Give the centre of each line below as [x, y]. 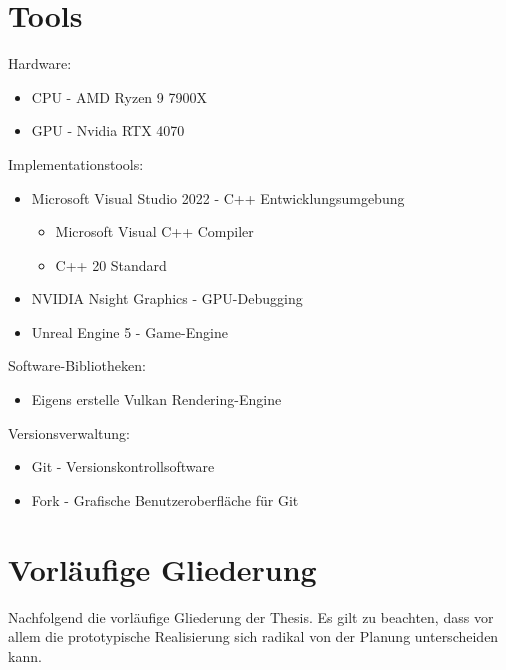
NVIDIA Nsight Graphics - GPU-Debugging [167, 298]
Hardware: [40, 63]
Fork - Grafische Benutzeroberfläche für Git [165, 499]
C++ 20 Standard [111, 264]
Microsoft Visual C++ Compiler [154, 231]
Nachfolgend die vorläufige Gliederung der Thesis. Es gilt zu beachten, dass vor [251, 616]
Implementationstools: [76, 163]
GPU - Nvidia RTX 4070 [108, 130]
